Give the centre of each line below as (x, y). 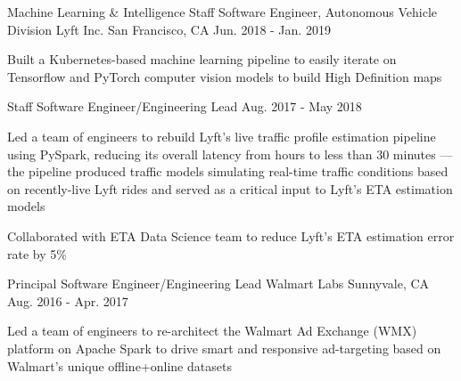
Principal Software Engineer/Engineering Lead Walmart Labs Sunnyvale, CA (218, 284)
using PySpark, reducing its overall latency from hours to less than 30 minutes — (230, 154)
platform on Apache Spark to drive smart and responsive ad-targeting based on (224, 348)
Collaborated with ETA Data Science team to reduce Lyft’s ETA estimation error (231, 235)
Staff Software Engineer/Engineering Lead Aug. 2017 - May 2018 (185, 106)
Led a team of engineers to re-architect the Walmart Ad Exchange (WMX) (212, 331)
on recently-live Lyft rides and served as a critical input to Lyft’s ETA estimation (230, 188)
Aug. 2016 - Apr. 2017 (68, 300)
